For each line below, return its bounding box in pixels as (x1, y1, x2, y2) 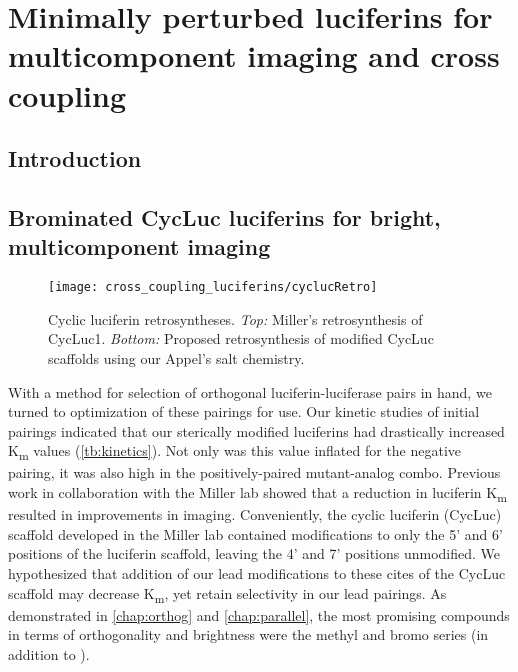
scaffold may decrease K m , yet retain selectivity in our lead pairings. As (8, 582, 447, 606)
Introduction (8, 143, 142, 174)
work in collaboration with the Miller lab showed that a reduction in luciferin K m (8, 482, 507, 505)
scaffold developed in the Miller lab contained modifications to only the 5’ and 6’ (8, 523, 503, 544)
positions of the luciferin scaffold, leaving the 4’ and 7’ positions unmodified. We (8, 543, 501, 564)
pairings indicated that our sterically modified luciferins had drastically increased (8, 420, 505, 441)
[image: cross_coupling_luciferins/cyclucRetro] (48, 280, 378, 295)
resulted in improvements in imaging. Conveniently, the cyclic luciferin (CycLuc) (8, 504, 502, 525)
